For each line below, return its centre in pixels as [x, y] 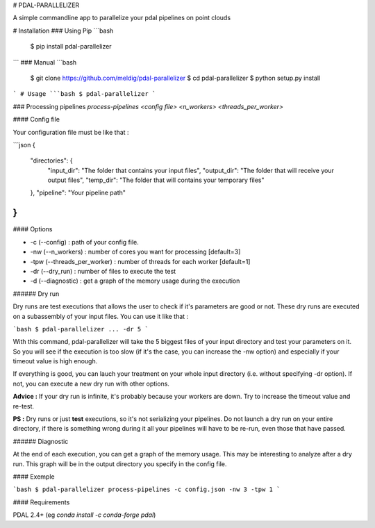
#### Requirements [41, 502]
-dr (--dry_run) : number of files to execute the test [103, 271]
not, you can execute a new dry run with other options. [91, 383]
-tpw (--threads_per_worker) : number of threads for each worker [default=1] [140, 261]
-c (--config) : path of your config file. [84, 242]
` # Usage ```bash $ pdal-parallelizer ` [84, 94]
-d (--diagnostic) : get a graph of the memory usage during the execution [135, 281]
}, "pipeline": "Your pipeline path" [78, 193]
